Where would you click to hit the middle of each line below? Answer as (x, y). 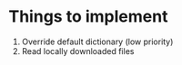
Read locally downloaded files (78, 51)
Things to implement (88, 17)
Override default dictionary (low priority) (97, 42)
